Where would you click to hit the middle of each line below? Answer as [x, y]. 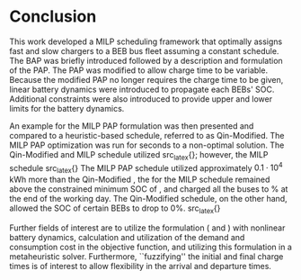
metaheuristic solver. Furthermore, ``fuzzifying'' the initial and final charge [146, 256]
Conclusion [53, 17]
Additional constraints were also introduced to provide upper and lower [141, 99]
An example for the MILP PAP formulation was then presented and [132, 126]
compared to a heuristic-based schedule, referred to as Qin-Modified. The [147, 135]
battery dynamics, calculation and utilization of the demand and [127, 237]
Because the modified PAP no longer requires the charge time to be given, [146, 79]
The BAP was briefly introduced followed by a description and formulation [146, 60]
